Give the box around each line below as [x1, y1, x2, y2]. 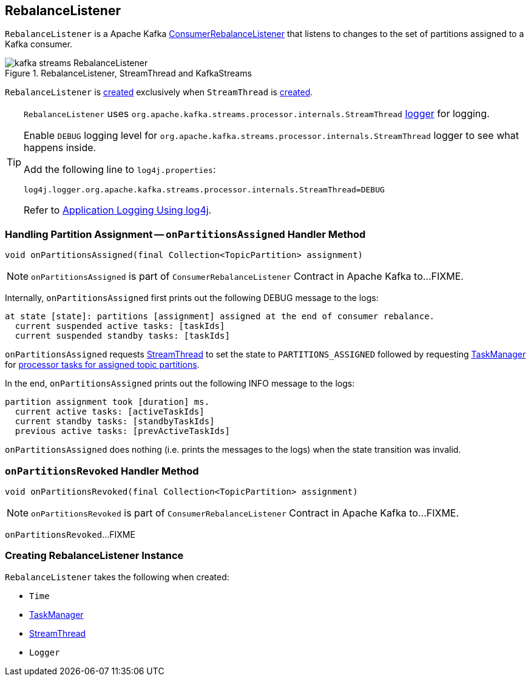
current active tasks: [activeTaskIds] [15, 407, 205, 417]
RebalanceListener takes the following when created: [5, 571, 229, 582]
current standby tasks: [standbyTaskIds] [15, 416, 215, 427]
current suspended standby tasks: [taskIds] [15, 331, 230, 341]
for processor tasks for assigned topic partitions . [5, 359, 200, 370]
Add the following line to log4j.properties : [24, 163, 216, 176]
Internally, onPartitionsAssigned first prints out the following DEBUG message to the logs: [5, 293, 379, 303]
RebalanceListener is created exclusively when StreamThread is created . [5, 87, 313, 98]
